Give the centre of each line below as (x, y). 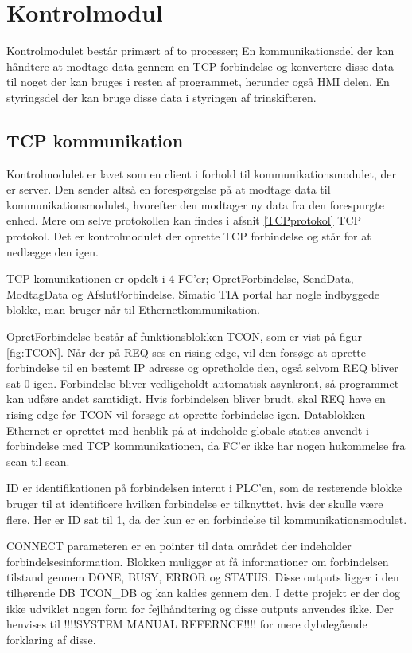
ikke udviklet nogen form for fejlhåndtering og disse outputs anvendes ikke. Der (200, 608)
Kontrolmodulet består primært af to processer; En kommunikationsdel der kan (200, 51)
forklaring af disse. (51, 639)
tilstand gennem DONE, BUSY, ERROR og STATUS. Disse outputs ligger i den (203, 577)
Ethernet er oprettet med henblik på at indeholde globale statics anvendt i (188, 430)
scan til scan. (38, 461)
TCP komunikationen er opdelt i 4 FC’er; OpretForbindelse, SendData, (180, 278)
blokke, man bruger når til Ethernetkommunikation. (133, 309)
